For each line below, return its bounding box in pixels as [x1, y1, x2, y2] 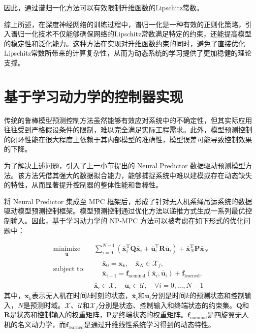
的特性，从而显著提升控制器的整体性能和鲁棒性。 [4, 180, 162, 190]
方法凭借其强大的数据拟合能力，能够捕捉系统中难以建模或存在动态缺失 [24, 170, 252, 180]
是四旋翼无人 [207, 309, 249, 320]
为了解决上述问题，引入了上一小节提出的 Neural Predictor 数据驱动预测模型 [4, 160, 245, 171]
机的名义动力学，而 [4, 319, 66, 330]
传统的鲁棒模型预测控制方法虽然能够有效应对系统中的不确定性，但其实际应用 [4, 115, 252, 125]
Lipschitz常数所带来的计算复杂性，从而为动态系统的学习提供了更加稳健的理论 [4, 48, 252, 58]
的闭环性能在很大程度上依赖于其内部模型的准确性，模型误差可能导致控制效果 [4, 134, 252, 144]
